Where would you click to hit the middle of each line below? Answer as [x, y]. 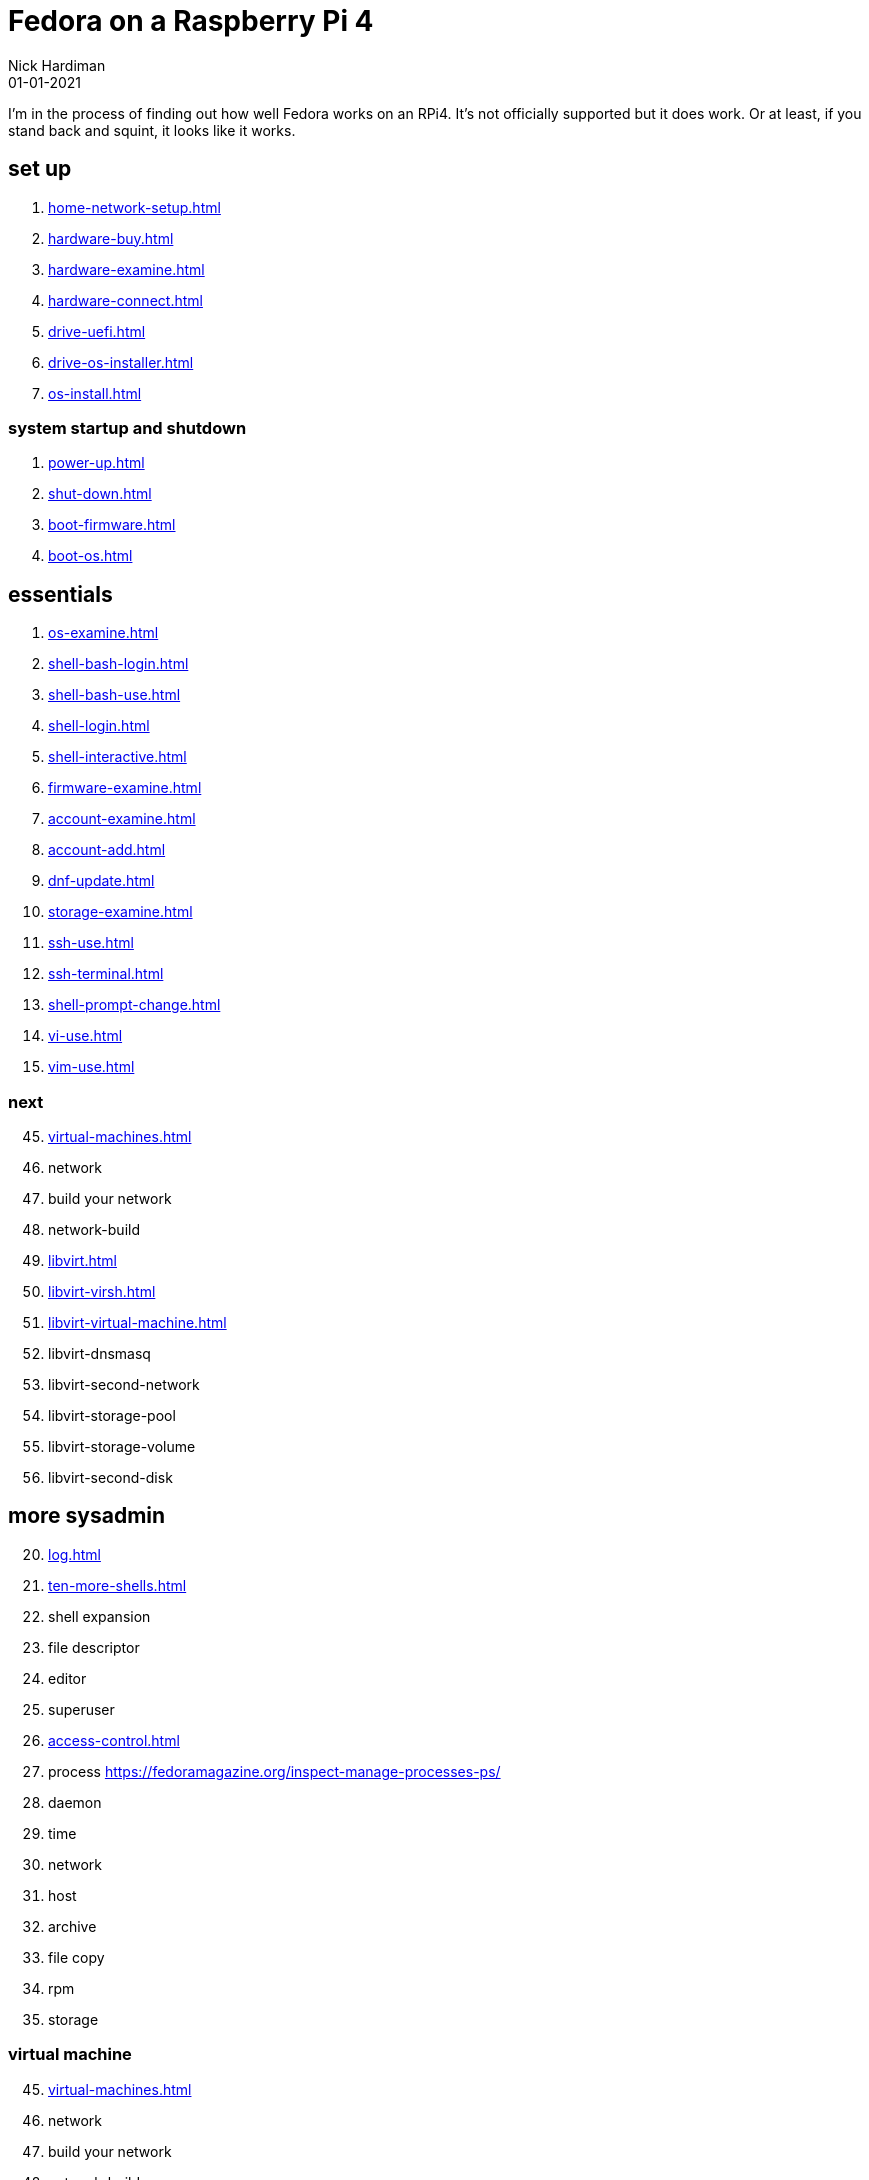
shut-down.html [100, 494]
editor [67, 1678]
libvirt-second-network [124, 1384]
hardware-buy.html [111, 238]
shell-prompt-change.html [134, 1005]
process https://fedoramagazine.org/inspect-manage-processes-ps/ [274, 1771]
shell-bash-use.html [114, 695]
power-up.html [96, 463]
